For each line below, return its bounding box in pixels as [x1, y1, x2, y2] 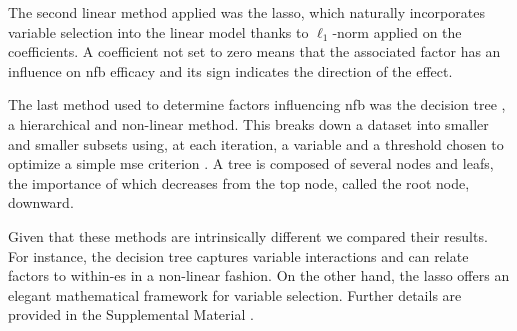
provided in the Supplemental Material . [8, 304, 254, 325]
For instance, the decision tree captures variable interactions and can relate [8, 245, 469, 266]
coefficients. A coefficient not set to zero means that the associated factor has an [8, 41, 501, 62]
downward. [8, 192, 74, 213]
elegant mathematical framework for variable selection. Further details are [8, 284, 462, 305]
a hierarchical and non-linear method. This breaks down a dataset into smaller [8, 113, 489, 134]
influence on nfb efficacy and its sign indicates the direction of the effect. [8, 60, 453, 81]
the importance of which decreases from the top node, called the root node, [8, 172, 470, 193]
